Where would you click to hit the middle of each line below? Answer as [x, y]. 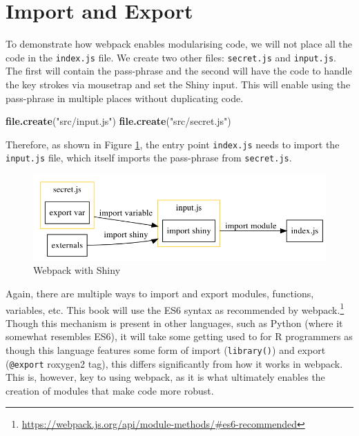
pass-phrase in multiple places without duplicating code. [125, 98]
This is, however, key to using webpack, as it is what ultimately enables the [165, 377]
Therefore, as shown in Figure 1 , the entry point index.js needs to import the [173, 144]
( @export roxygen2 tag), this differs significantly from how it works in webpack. [174, 363]
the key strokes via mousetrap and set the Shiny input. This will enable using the [178, 84]
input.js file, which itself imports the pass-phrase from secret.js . [149, 158]
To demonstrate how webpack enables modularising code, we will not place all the [179, 44]
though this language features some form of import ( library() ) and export [166, 349]
